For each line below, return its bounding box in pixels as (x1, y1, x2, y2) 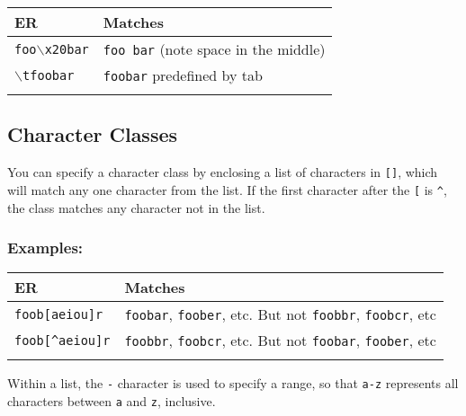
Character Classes (7, 120, 178, 148)
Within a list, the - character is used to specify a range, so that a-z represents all (7, 374, 459, 393)
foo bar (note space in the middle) (103, 39, 326, 59)
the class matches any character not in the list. (7, 198, 265, 217)
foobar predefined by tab (103, 65, 263, 85)
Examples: (7, 236, 84, 259)
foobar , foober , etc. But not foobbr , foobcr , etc (124, 304, 436, 325)
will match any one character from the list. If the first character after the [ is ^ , (7, 180, 447, 199)
